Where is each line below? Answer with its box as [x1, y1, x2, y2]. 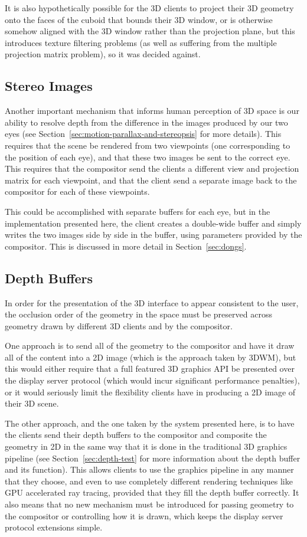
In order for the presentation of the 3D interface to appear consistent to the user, [5, 296, 299, 309]
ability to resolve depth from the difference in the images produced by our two [5, 116, 288, 128]
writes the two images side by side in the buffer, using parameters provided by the [5, 228, 302, 241]
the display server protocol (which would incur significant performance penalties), [5, 374, 300, 387]
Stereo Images [5, 77, 93, 95]
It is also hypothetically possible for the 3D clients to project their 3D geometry [5, 2, 294, 14]
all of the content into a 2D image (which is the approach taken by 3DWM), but [5, 351, 296, 363]
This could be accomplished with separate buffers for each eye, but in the [5, 205, 270, 217]
